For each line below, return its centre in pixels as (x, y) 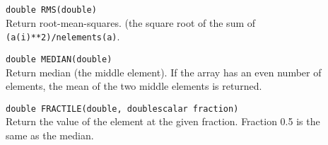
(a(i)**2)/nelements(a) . (63, 36)
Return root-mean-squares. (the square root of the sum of (131, 22)
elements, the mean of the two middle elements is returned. (134, 86)
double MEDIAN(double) (59, 59)
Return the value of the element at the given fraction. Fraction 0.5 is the (163, 121)
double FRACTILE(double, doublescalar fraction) (122, 109)
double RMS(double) (51, 10)
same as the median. (50, 135)
